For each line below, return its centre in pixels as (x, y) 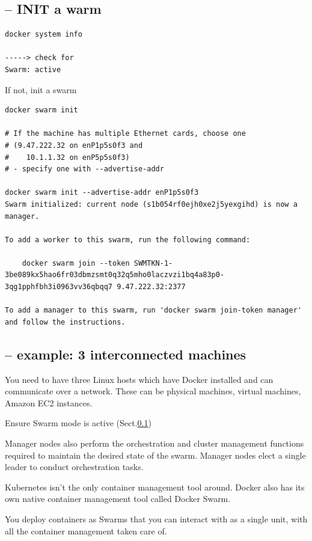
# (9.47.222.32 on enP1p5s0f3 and (74, 145)
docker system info (44, 35)
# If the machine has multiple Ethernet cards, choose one (125, 134)
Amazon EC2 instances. (49, 402)
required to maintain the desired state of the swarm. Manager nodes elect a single (155, 455)
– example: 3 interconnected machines (126, 354)
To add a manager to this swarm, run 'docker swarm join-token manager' (153, 310)
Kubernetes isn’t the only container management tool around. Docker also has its (155, 487)
